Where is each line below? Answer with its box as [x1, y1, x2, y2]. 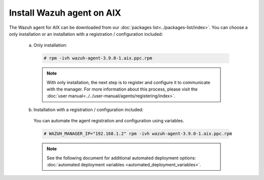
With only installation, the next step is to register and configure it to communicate [46, 79, 210, 85]
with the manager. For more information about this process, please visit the [46, 86, 198, 92]
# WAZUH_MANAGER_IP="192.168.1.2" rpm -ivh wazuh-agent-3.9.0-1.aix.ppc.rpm [44, 131, 232, 136]
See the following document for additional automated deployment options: [46, 155, 197, 161]
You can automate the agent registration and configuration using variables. [33, 118, 184, 124]
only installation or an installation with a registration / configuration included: [9, 31, 163, 37]
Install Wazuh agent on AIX [9, 7, 122, 18]
